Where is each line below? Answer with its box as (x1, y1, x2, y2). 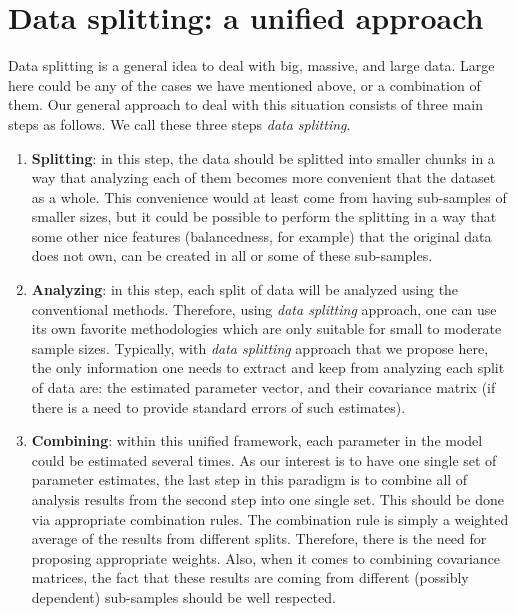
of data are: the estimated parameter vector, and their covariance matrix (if (31, 377, 496, 398)
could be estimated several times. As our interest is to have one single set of (31, 449, 497, 470)
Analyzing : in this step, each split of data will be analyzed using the (31, 279, 459, 300)
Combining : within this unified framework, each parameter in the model (31, 430, 483, 451)
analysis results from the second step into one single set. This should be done (31, 489, 504, 509)
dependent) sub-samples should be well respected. (31, 586, 336, 607)
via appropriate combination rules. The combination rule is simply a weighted (31, 508, 509, 529)
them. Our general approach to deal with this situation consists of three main (8, 94, 483, 115)
